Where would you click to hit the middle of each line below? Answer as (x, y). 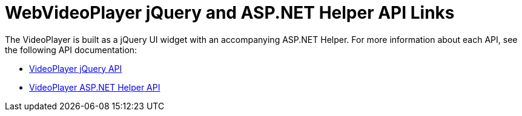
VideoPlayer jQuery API (76, 68)
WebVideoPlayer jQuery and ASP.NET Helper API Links (230, 13)
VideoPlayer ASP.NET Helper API (95, 87)
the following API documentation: (71, 50)
